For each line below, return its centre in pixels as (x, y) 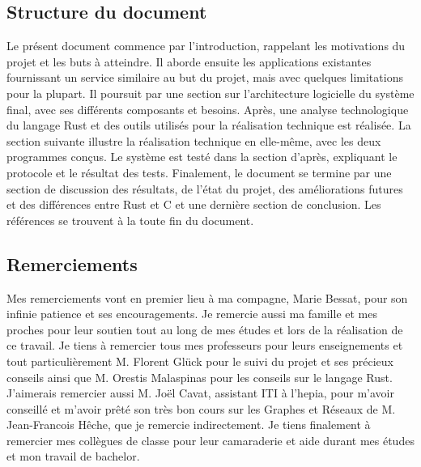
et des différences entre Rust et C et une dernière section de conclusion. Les (194, 204)
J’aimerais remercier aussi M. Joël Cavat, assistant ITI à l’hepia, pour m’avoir (200, 393)
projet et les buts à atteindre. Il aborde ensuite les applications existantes (189, 61)
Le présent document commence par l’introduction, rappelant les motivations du (206, 46)
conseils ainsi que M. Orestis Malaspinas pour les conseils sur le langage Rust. (200, 377)
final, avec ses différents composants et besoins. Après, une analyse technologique (208, 109)
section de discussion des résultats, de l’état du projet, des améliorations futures (205, 188)
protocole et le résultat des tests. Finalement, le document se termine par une (199, 172)
